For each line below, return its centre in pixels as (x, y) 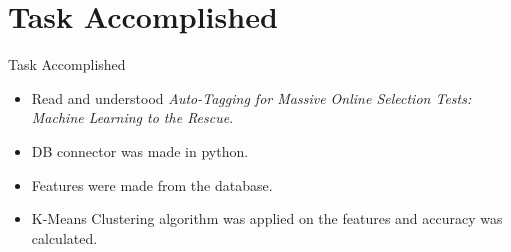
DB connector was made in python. (140, 150)
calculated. (64, 237)
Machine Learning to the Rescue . (132, 117)
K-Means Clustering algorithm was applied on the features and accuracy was (267, 218)
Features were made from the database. (152, 184)
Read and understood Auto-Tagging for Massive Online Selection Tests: (251, 97)
